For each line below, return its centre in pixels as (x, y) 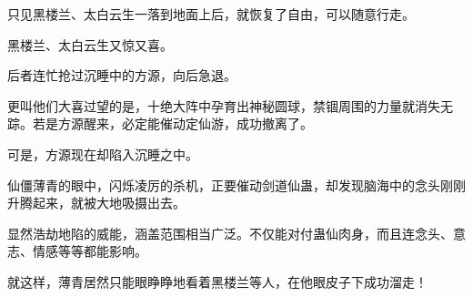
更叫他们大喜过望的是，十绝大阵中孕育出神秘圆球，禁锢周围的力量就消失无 (230, 105)
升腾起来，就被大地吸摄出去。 (96, 203)
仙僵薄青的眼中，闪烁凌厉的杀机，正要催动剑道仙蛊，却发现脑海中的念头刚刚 (236, 184)
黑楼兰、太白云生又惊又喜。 (90, 44)
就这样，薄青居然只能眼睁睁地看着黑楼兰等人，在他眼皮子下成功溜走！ (217, 281)
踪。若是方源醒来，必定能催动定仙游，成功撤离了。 (160, 123)
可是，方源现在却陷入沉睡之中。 (103, 154)
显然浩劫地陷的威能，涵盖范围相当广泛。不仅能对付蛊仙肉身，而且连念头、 (230, 233)
